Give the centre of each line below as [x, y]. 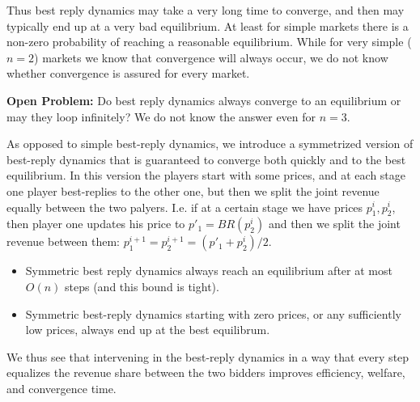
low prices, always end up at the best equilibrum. [148, 330]
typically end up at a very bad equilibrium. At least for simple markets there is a [208, 25]
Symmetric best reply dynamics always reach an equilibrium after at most [209, 271]
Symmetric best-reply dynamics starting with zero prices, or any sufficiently [213, 313]
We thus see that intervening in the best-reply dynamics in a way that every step [208, 356]
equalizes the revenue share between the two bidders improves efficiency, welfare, [206, 372]
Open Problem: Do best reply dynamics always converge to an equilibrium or [204, 100]
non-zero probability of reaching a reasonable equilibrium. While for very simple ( [209, 42]
